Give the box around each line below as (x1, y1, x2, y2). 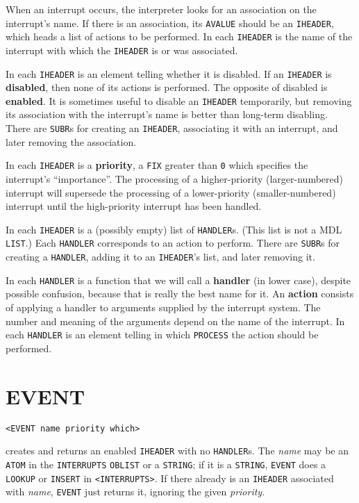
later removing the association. (6, 134, 137, 149)
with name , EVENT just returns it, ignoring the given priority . (6, 484, 265, 499)
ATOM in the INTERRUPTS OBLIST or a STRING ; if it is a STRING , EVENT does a (6, 456, 326, 471)
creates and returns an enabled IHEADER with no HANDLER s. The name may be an (6, 443, 349, 458)
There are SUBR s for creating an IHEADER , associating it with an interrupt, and (6, 121, 338, 135)
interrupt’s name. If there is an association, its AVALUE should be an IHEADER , (6, 15, 334, 30)
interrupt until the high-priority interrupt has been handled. (6, 199, 262, 213)
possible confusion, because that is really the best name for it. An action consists (6, 286, 354, 301)
